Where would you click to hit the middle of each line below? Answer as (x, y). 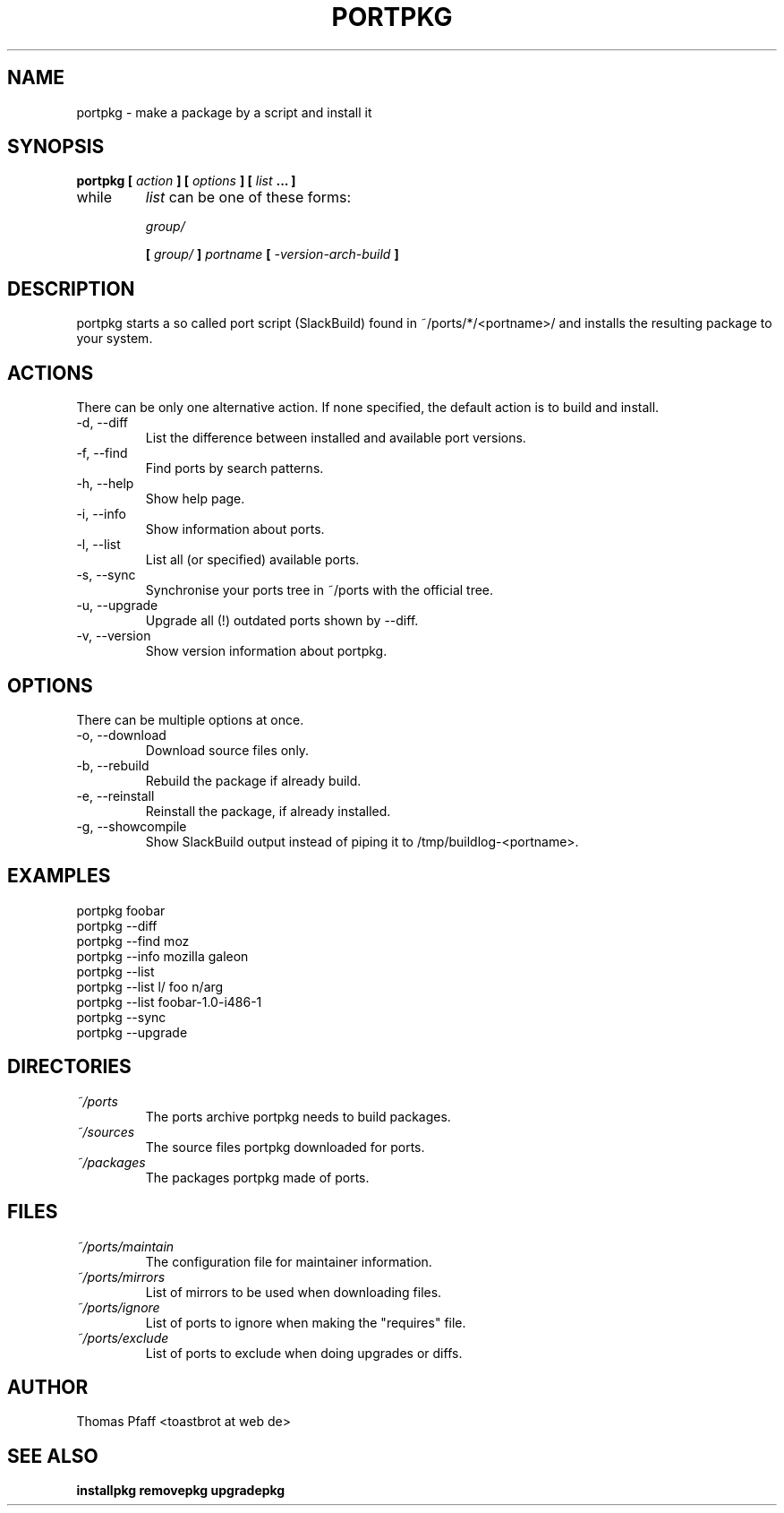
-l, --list (98, 545)
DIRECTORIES (69, 1067)
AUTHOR (48, 1387)
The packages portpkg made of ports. (257, 1177)
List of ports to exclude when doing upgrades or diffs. (304, 1353)
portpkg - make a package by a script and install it (224, 112)
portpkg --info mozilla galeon (162, 956)
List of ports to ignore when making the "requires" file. (306, 1322)
